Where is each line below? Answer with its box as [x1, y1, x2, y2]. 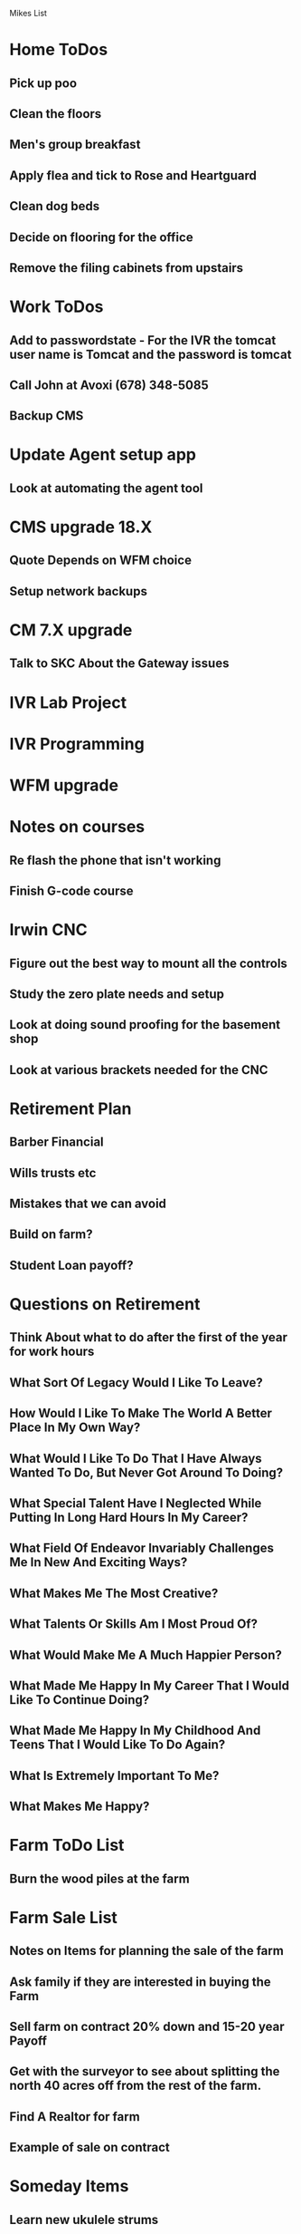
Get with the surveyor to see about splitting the [9, 2064, 280, 2079]
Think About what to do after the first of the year [9, 1330, 287, 1345]
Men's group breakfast [9, 137, 141, 152]
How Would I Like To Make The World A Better [9, 1406, 273, 1421]
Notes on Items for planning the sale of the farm [9, 1943, 285, 1958]
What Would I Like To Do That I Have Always [9, 1450, 262, 1466]
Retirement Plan [9, 1098, 132, 1118]
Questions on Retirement [9, 1294, 201, 1315]
